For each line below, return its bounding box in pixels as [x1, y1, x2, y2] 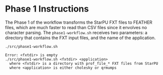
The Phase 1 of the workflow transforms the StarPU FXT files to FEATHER [5, 19, 153, 25]
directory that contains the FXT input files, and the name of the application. [5, 35, 156, 41]
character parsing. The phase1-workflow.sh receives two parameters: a [5, 30, 148, 35]
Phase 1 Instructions [5, 3, 89, 15]
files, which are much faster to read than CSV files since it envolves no [5, 24, 147, 30]
